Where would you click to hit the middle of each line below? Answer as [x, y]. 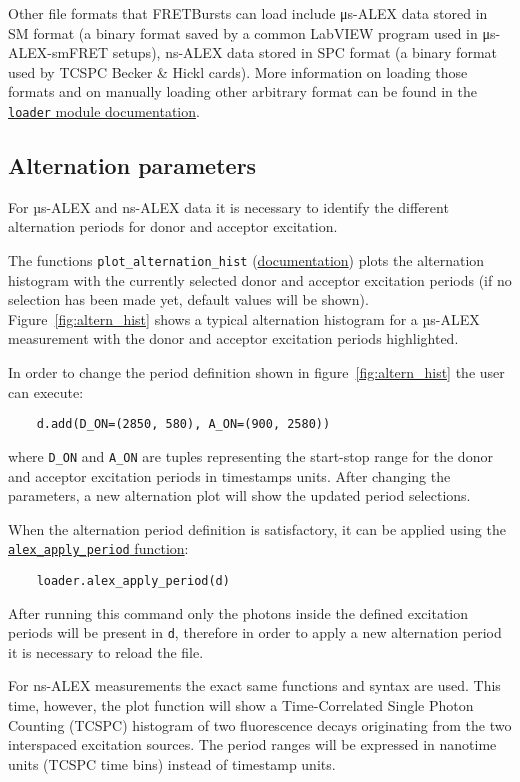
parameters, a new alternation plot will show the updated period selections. [239, 495]
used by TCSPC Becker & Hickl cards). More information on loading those [238, 71]
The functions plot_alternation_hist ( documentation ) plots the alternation [246, 260]
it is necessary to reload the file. [106, 651]
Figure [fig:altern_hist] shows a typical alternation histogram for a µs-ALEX [244, 318]
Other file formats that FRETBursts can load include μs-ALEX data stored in [248, 13]
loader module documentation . [104, 110]
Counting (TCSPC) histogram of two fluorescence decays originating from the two [260, 724]
